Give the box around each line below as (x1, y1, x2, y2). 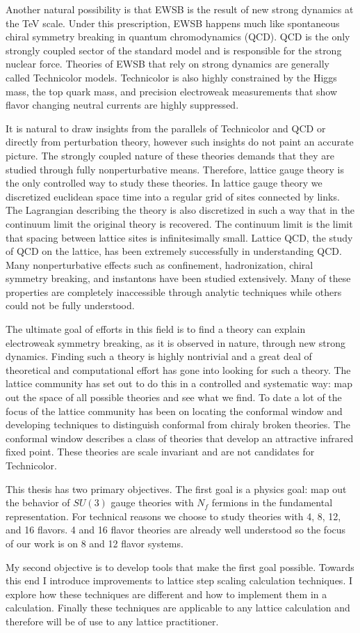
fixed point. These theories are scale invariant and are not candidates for (6, 444, 315, 459)
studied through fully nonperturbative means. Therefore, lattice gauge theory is (6, 162, 345, 176)
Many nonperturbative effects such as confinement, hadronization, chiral (6, 257, 313, 272)
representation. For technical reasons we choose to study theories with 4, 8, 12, (6, 508, 341, 523)
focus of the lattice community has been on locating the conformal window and (6, 403, 343, 418)
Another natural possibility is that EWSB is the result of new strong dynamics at (6, 2, 354, 16)
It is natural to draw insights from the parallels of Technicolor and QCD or (6, 120, 326, 135)
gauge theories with (111, 495, 194, 510)
